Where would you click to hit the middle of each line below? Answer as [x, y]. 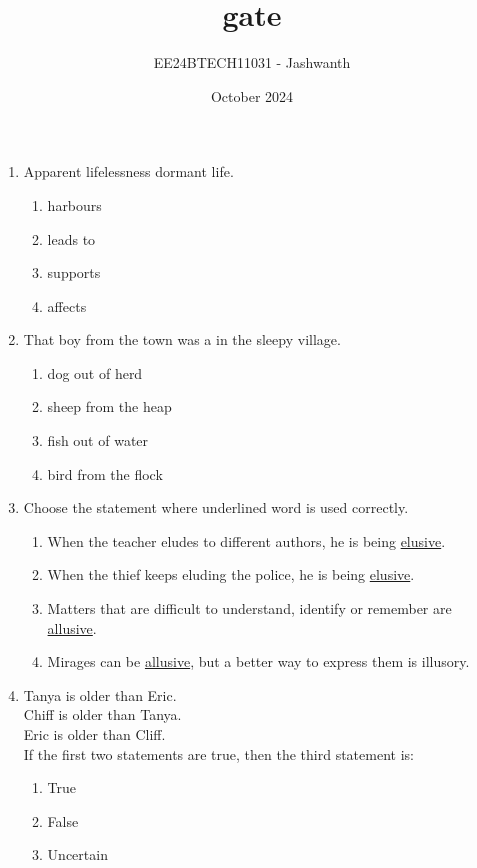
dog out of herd [95, 372]
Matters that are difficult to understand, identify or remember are [249, 608]
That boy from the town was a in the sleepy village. [182, 339]
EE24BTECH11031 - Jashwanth [252, 62]
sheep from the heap [109, 406]
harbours [74, 204]
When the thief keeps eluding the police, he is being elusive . [231, 574]
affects [67, 305]
